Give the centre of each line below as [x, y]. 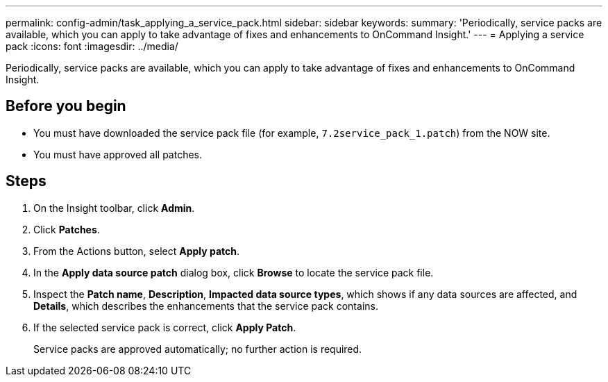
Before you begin [66, 106]
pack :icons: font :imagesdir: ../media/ [92, 46]
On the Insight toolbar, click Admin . [114, 208]
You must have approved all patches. [118, 154]
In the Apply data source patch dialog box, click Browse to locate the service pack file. [234, 272]
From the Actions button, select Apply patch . [137, 251]
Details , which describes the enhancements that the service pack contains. [206, 306]
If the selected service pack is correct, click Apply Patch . [165, 327]
